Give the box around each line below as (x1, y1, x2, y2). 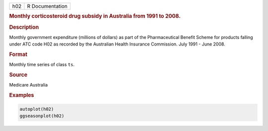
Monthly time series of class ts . (9, 62, 74, 68)
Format (9, 51, 27, 58)
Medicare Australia (9, 82, 48, 88)
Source (9, 72, 28, 79)
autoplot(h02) (19, 106, 54, 112)
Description (9, 24, 39, 31)
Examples (9, 92, 34, 99)
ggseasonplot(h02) (19, 113, 65, 119)
